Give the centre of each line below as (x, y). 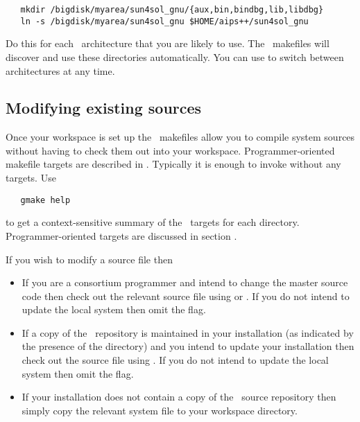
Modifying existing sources (104, 108)
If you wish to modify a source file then (89, 259)
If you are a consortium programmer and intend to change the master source (185, 282)
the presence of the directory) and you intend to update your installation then (188, 346)
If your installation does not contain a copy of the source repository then (179, 397)
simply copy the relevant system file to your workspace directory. (160, 410)
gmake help (45, 200)
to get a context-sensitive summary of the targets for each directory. (153, 222)
